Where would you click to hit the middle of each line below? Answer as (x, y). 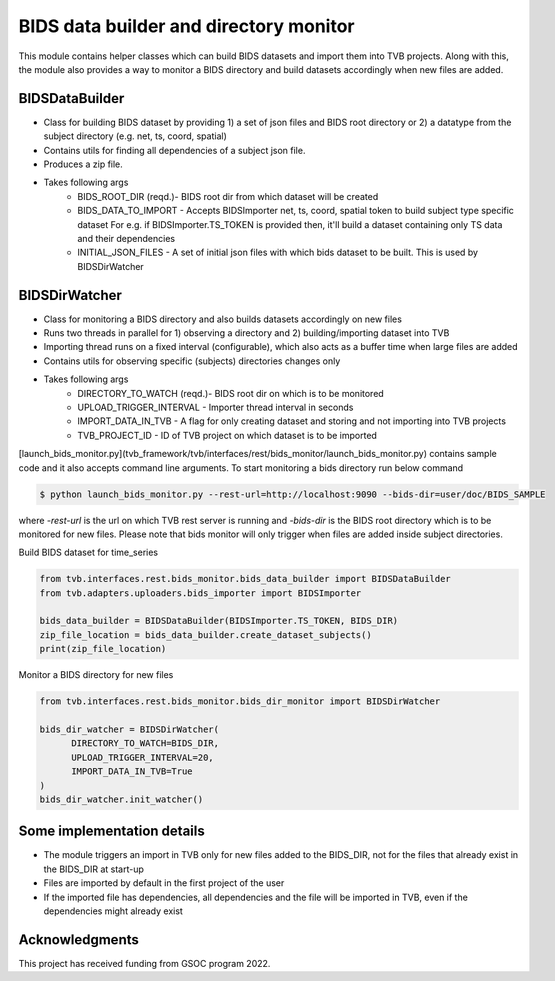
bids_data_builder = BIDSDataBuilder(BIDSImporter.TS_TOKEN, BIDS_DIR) (219, 621)
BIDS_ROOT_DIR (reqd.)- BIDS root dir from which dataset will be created (228, 196)
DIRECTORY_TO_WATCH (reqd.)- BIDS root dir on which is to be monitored (230, 393)
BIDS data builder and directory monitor (186, 26)
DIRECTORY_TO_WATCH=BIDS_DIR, (145, 743)
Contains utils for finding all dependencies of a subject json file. (174, 150)
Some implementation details (111, 831)
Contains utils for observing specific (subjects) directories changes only (192, 361)
